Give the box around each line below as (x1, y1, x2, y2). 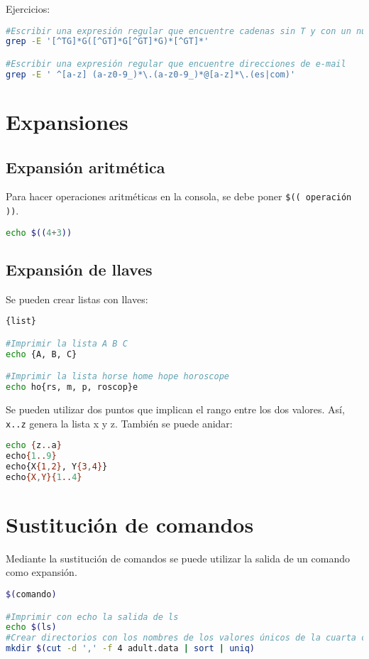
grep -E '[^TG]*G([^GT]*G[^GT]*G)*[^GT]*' (6, 36, 209, 47)
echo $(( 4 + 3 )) (6, 227, 72, 238)
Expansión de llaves (6, 258, 153, 280)
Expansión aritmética (6, 156, 165, 178)
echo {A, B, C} (6, 349, 77, 359)
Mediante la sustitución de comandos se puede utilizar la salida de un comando (6, 550, 350, 565)
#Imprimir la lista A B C (6, 338, 128, 349)
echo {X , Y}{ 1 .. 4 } (6, 472, 82, 482)
